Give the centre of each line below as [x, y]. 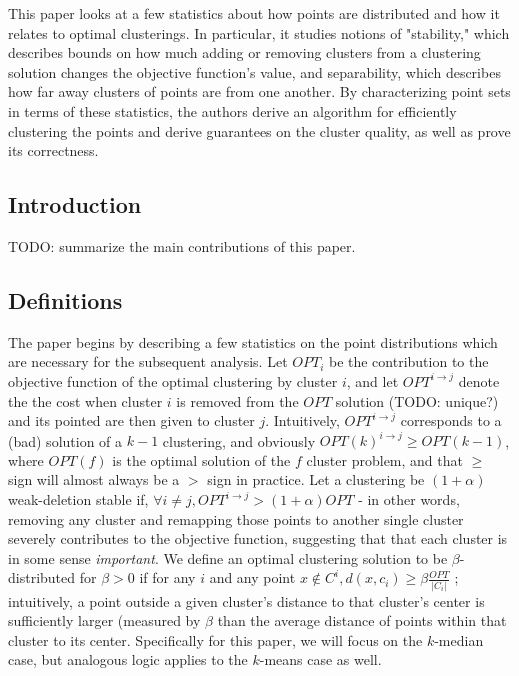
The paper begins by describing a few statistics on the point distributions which [253, 341]
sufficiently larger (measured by [104, 620]
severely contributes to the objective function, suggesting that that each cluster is [258, 538]
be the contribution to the [408, 361]
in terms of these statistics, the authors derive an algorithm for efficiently [232, 110]
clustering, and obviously [239, 440]
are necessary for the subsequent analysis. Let [148, 361]
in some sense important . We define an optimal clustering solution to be [228, 557]
